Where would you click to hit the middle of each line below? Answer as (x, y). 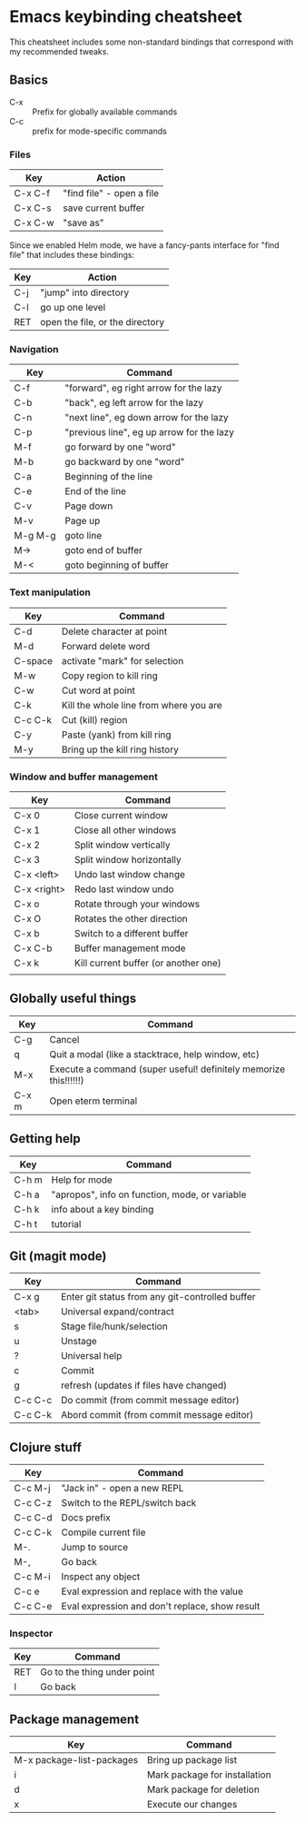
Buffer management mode (130, 948)
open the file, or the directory (103, 322)
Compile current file (103, 1532)
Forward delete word (106, 646)
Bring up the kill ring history (120, 749)
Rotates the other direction (131, 918)
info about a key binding (103, 1209)
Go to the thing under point (98, 1672)
